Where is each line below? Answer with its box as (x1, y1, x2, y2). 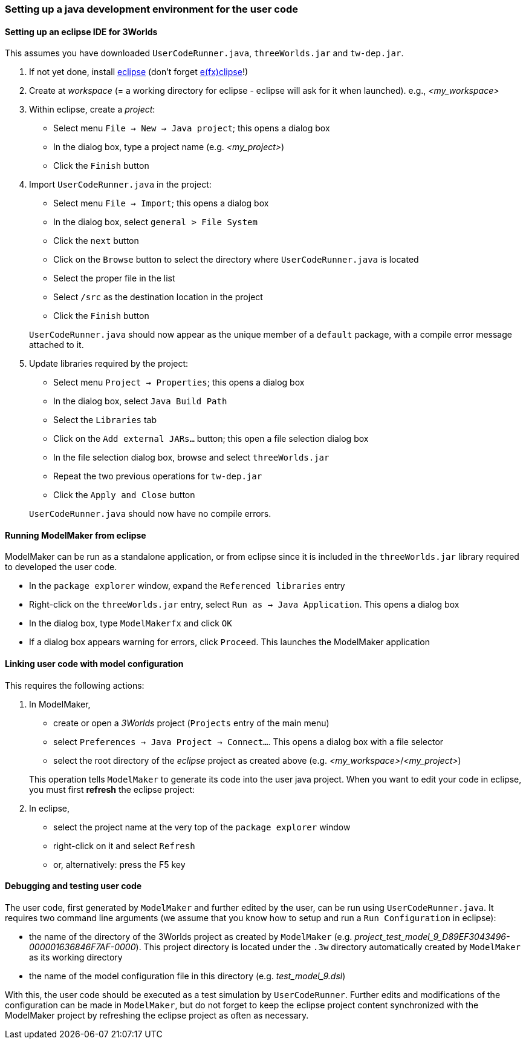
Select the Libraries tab (53, 415, 157, 425)
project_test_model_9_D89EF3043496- (354, 931, 510, 942)
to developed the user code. (5, 562, 117, 573)
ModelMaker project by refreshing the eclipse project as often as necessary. (5, 1010, 309, 1020)
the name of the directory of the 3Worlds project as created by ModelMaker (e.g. (29, 931, 352, 942)
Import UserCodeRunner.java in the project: (29, 179, 212, 190)
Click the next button (53, 235, 139, 246)
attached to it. (29, 340, 84, 350)
